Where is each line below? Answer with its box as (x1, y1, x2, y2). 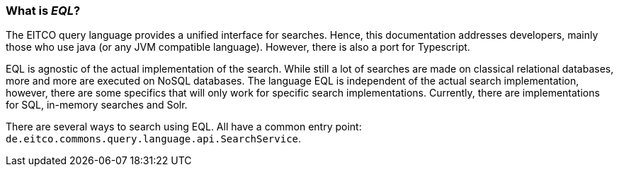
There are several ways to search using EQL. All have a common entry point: (6, 121, 362, 133)
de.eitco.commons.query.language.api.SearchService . (6, 133, 302, 145)
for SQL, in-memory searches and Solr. (6, 99, 188, 111)
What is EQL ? (6, 4, 81, 18)
